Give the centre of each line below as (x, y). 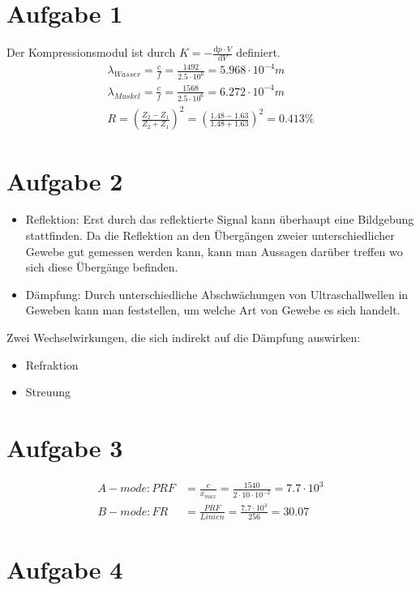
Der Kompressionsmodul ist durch (91, 52)
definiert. (258, 52)
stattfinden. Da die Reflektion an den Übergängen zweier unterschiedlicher (210, 235)
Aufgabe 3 (65, 447)
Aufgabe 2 (65, 180)
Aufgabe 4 (65, 569)
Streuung (48, 392)
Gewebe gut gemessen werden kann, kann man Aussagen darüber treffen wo (214, 251)
